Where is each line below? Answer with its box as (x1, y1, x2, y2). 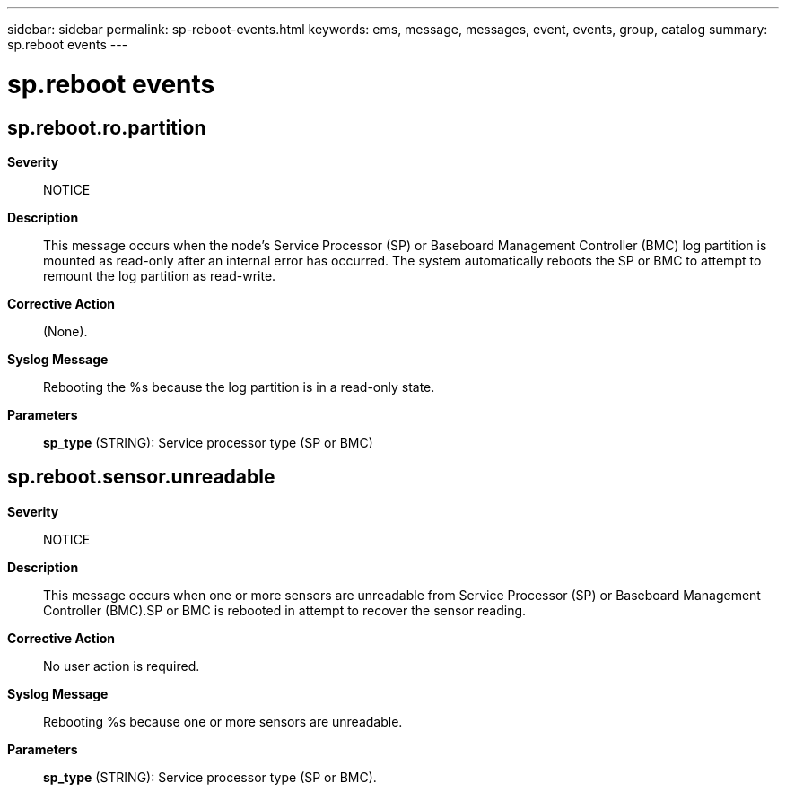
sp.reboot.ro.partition (7, 116, 206, 139)
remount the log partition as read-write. (43, 267, 276, 283)
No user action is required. (43, 657, 200, 674)
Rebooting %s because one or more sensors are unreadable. (43, 713, 403, 729)
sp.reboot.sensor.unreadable (7, 466, 275, 489)
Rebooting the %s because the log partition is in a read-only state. (43, 379, 435, 395)
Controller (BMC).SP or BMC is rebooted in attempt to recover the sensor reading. (43, 602, 527, 618)
